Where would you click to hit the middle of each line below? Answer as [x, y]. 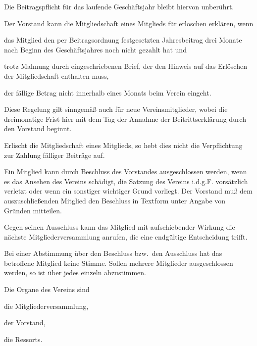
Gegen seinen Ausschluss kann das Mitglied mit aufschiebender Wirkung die [120, 227]
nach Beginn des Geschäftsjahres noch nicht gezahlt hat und [95, 49]
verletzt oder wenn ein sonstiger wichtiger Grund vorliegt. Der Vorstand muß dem [128, 191]
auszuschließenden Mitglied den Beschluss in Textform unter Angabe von [115, 200]
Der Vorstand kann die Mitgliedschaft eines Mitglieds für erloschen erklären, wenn [129, 23]
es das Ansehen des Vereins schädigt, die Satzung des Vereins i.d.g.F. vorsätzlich [126, 181]
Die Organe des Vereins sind [47, 289]
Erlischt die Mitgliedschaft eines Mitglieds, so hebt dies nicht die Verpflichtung [123, 145]
